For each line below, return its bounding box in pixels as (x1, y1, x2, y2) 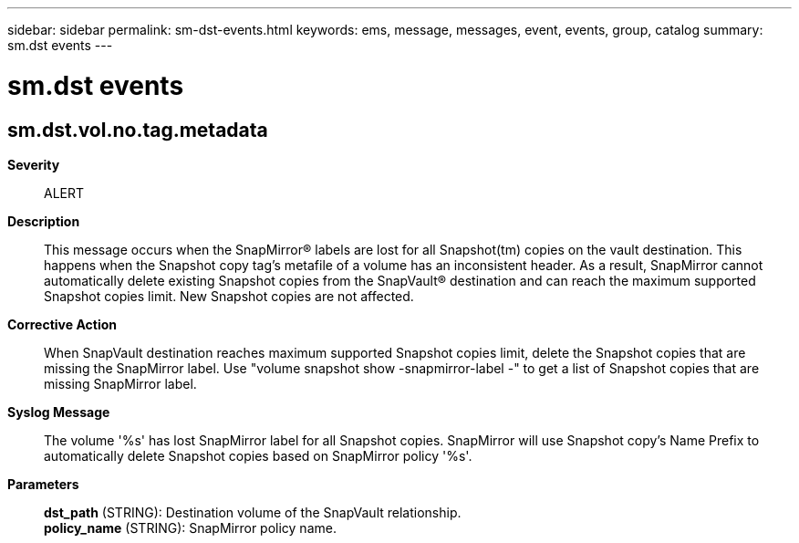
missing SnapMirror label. (44, 375, 197, 392)
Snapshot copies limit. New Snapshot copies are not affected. (44, 287, 414, 304)
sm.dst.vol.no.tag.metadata (7, 118, 268, 141)
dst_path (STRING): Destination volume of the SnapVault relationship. (44, 504, 462, 520)
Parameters (7, 475, 79, 492)
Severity (7, 156, 60, 172)
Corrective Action (7, 316, 117, 332)
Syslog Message (7, 403, 110, 420)
